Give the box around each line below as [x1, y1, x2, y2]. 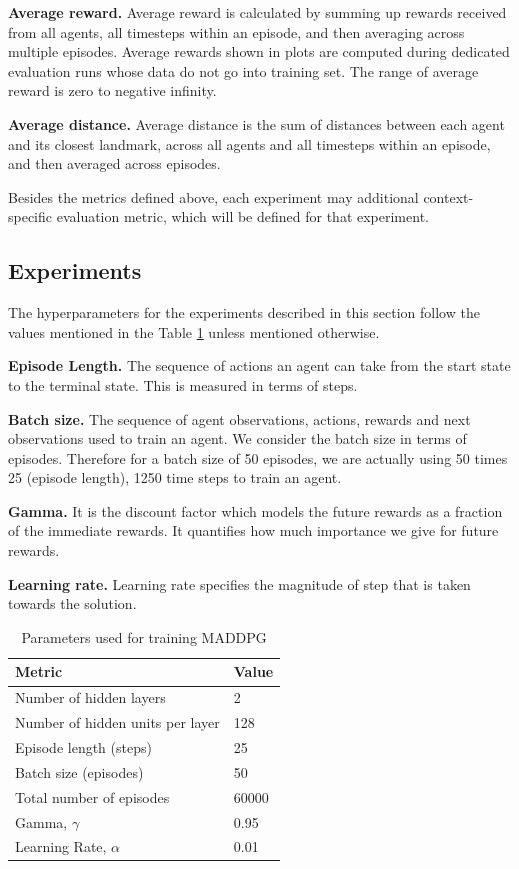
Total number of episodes [15, 786, 170, 807]
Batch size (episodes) [15, 761, 144, 782]
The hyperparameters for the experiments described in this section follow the [8, 302, 480, 323]
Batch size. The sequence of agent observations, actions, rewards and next [8, 408, 471, 429]
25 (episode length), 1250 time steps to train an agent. [8, 467, 342, 488]
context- [423, 186, 474, 207]
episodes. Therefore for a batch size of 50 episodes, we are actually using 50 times [8, 447, 508, 468]
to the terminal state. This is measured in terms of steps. [8, 374, 358, 395]
